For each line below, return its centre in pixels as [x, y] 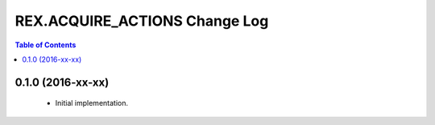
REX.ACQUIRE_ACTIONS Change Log [142, 21]
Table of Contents [46, 45]
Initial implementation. [92, 103]
